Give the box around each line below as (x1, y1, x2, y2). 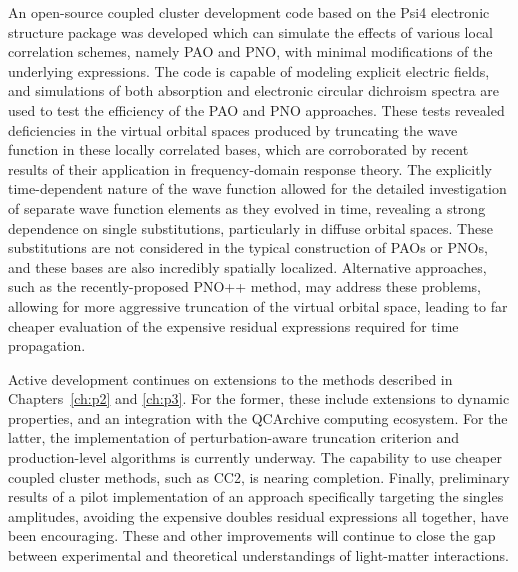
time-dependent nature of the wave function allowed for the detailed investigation (8, 178, 507, 199)
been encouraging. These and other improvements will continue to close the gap (8, 525, 496, 546)
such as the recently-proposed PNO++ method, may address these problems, (8, 276, 481, 297)
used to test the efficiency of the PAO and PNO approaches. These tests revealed (8, 99, 505, 120)
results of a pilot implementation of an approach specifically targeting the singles (8, 486, 504, 507)
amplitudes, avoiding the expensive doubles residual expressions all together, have (8, 505, 509, 526)
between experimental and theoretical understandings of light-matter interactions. (8, 545, 509, 566)
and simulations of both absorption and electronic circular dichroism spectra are (8, 80, 500, 101)
